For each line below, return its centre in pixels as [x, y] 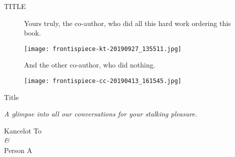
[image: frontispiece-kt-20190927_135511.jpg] [103, 49]
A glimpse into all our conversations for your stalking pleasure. [101, 114]
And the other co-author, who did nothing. [90, 65]
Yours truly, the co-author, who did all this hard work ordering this [127, 23]
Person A [18, 150]
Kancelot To [23, 130]
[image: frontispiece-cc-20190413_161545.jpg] [103, 81]
